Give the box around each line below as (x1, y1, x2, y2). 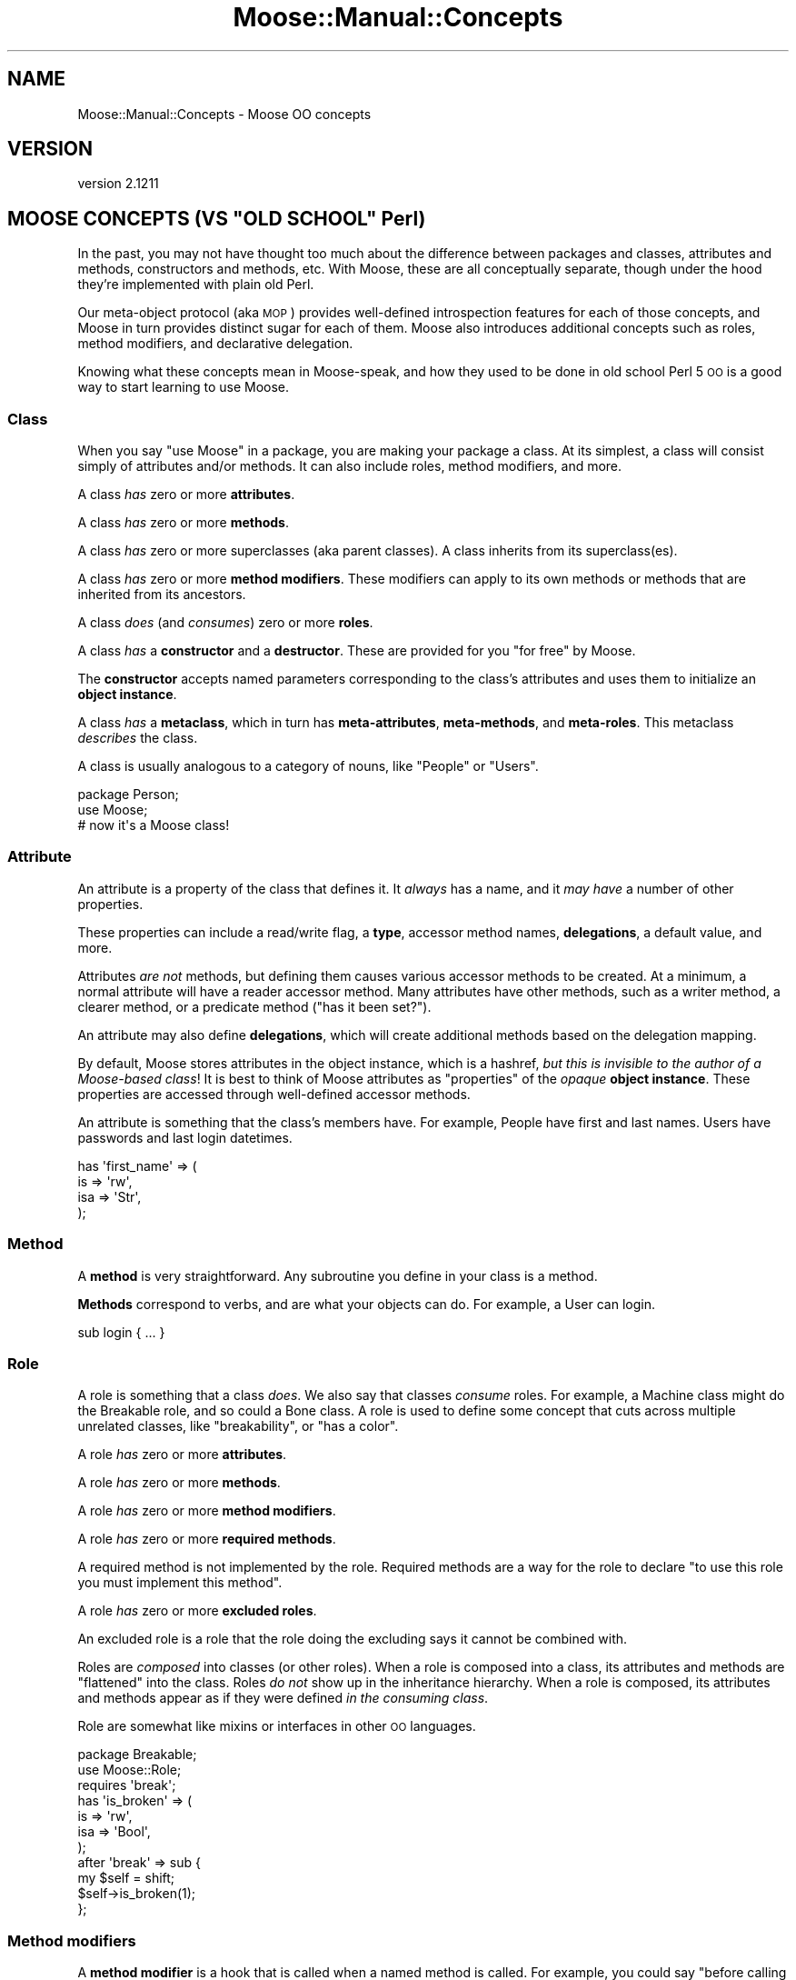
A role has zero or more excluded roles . (77, 1603, 317, 1619)
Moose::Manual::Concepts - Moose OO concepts (77, 105, 372, 122)
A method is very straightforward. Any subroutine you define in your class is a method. (77, 1267, 598, 1284)
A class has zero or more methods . (77, 515, 289, 531)
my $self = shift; (77, 1870, 175, 1886)
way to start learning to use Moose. (77, 379, 290, 395)
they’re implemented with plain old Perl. (77, 276, 314, 293)
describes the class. (77, 730, 198, 746)
